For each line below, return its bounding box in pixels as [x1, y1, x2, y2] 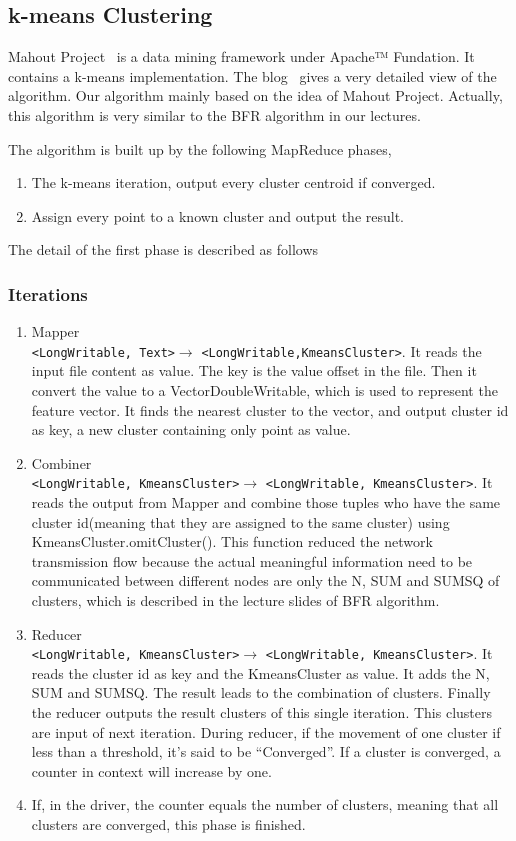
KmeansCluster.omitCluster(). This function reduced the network [31, 531, 433, 552]
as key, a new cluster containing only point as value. [31, 419, 351, 440]
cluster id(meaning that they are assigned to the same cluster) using [31, 511, 450, 532]
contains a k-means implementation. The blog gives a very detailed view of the [8, 65, 497, 86]
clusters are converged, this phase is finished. [31, 814, 306, 835]
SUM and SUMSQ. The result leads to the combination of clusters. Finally [31, 682, 491, 703]
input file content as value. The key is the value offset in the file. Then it [31, 360, 477, 381]
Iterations [8, 281, 88, 306]
